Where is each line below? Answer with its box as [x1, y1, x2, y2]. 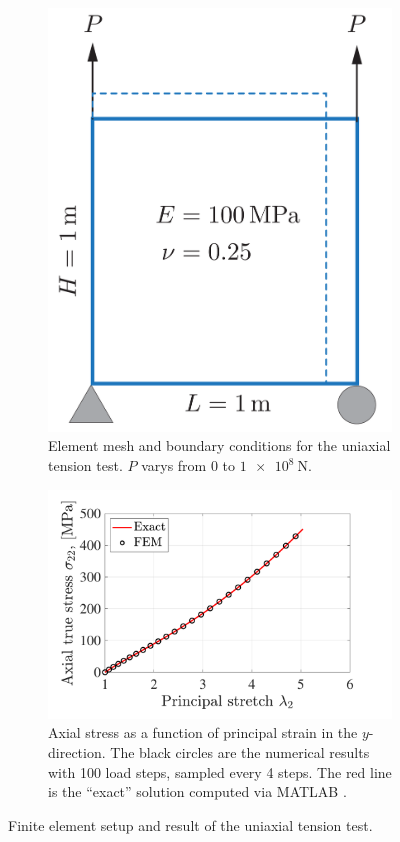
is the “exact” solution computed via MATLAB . [48, 781, 347, 802]
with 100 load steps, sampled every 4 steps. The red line [48, 761, 392, 782]
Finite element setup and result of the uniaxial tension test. [8, 814, 373, 835]
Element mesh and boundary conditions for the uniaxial [48, 435, 391, 456]
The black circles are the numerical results [110, 741, 370, 762]
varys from [141, 455, 207, 476]
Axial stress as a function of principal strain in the [48, 722, 358, 743]
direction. [48, 741, 106, 762]
